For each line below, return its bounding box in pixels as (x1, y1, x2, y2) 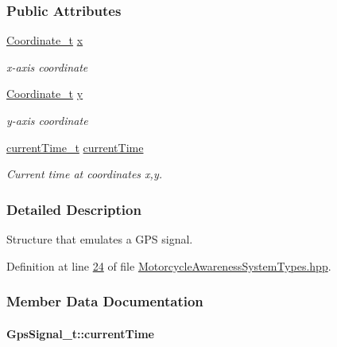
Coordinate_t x (6, 32, 83, 49)
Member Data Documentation (6, 291, 203, 311)
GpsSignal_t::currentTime (6, 325, 154, 341)
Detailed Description (6, 199, 141, 219)
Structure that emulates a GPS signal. (6, 231, 193, 247)
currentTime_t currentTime (6, 138, 144, 155)
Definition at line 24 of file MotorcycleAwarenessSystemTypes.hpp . (6, 257, 331, 274)
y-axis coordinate (6, 112, 88, 128)
